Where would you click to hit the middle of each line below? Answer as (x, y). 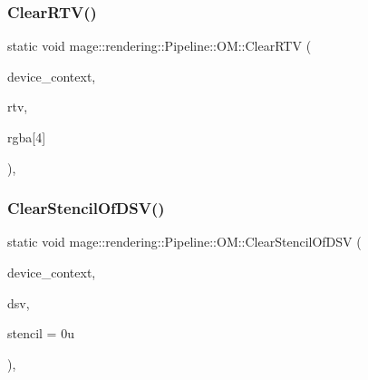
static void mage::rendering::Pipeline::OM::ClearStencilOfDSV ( (184, 242)
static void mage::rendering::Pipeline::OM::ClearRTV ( (160, 46)
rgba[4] (27, 137)
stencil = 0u (41, 333)
